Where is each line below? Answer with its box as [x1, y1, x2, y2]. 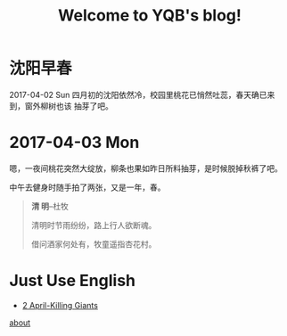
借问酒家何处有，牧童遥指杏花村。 [30, 238, 157, 250]
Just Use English [9, 271, 136, 291]
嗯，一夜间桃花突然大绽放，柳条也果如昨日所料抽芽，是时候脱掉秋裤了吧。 [9, 162, 283, 174]
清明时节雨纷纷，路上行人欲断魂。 [30, 219, 157, 230]
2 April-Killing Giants [21, 299, 98, 310]
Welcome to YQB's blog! [57, 5, 242, 26]
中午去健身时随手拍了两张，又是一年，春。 [9, 182, 166, 193]
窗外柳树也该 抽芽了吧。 [24, 100, 113, 111]
